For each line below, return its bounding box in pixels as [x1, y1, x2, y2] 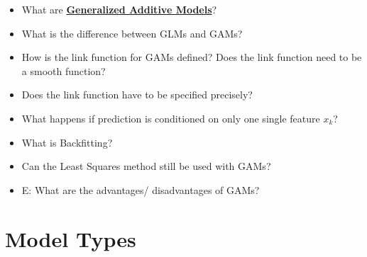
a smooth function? [21, 63, 106, 78]
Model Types [5, 224, 136, 253]
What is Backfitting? [21, 135, 113, 149]
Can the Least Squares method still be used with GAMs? [21, 159, 271, 173]
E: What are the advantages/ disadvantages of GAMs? [21, 182, 260, 197]
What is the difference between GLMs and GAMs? [21, 25, 243, 40]
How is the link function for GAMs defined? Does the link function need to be [21, 50, 362, 64]
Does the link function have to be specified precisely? [21, 87, 253, 102]
